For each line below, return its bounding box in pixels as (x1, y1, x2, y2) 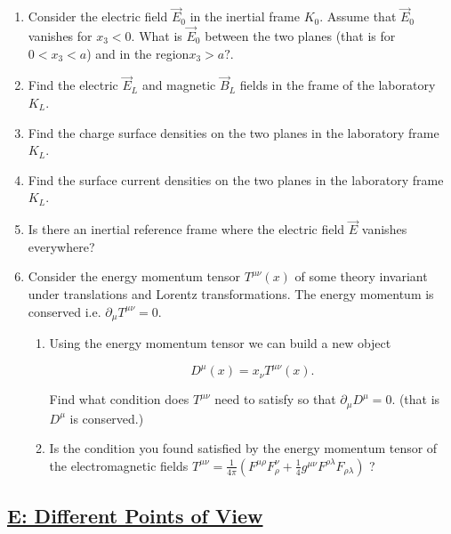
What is (139, 27, 182, 45)
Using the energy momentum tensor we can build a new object (49, 334, 391, 352)
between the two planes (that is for (205, 27, 396, 45)
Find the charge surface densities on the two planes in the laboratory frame (28, 123, 439, 142)
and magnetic (141, 76, 216, 94)
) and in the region (86, 44, 189, 62)
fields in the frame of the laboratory (239, 76, 436, 94)
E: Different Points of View (7, 502, 263, 530)
